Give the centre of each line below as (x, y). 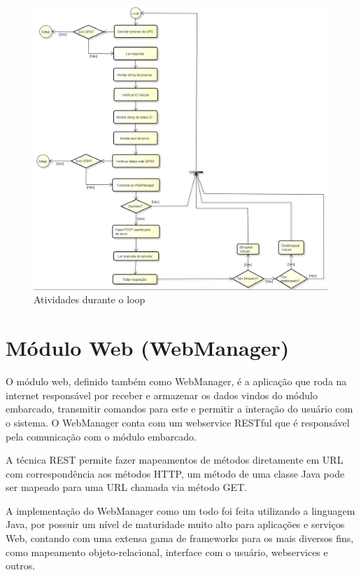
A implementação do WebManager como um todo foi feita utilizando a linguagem (180, 510)
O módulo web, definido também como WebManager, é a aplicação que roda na (176, 381)
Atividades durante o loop (90, 299)
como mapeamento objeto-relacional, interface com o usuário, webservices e (167, 552)
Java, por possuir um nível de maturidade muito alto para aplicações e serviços (175, 524)
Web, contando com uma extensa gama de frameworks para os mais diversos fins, (180, 538)
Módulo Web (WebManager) (148, 348)
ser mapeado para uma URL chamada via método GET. (126, 487)
